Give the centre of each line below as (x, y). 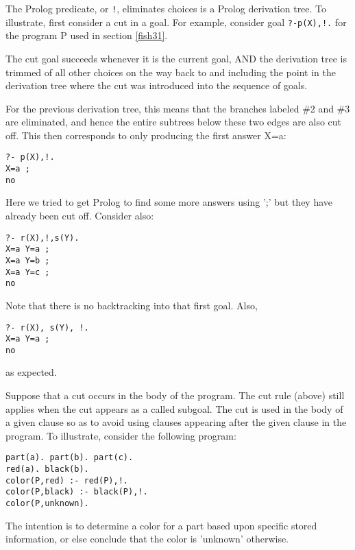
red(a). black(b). (47, 469)
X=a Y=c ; (28, 272)
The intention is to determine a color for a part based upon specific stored (161, 525)
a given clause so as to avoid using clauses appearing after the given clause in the (176, 422)
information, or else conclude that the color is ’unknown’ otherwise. (147, 539)
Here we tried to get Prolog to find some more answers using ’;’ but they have (169, 202)
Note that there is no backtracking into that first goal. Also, (132, 305)
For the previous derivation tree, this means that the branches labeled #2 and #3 (178, 108)
